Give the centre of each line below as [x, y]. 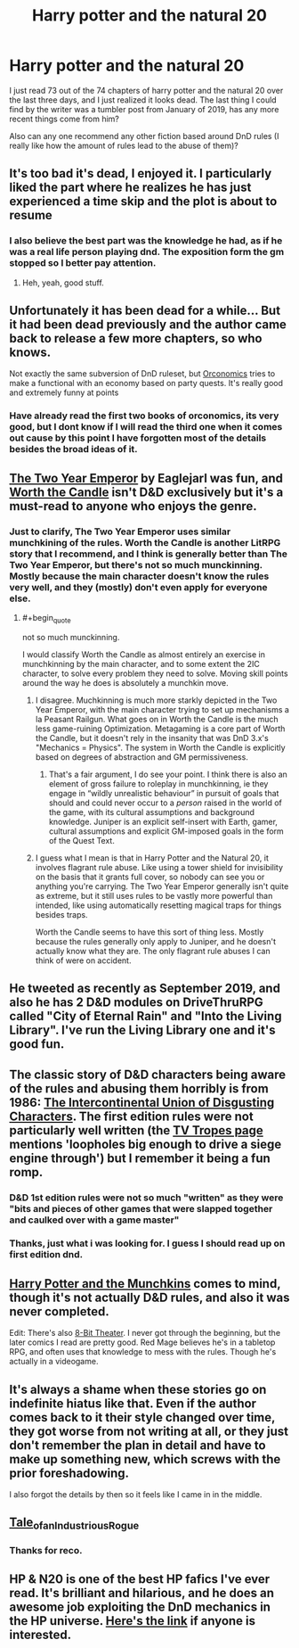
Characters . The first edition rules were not [131, 1116]
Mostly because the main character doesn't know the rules [139, 576]
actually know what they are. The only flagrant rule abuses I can [153, 951]
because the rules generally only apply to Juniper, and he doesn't [156, 941]
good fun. [37, 1044]
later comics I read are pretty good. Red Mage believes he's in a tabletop [142, 1342]
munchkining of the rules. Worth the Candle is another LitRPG [145, 542]
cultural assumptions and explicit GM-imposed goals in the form [166, 831]
